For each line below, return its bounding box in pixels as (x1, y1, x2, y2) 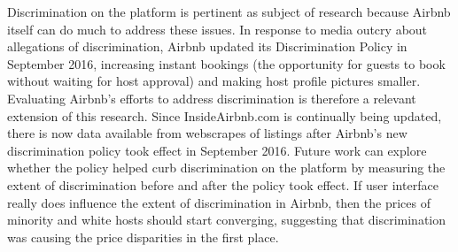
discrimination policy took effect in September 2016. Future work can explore (7, 141, 427, 159)
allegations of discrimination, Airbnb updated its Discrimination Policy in (7, 37, 408, 56)
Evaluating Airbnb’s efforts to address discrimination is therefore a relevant (7, 88, 416, 107)
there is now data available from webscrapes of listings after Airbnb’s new (7, 124, 408, 142)
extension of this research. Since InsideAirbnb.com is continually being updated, (7, 106, 442, 125)
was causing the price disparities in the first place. (7, 227, 279, 246)
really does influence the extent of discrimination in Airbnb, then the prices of (7, 193, 431, 211)
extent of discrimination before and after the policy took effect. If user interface (7, 175, 439, 194)
